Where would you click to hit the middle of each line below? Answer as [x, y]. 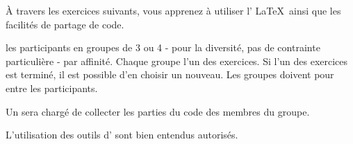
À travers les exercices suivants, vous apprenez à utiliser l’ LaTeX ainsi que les [173, 10]
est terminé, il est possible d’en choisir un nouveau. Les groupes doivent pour [170, 74]
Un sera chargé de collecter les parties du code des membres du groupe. [158, 111]
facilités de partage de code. [65, 24]
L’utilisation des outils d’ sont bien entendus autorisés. [122, 135]
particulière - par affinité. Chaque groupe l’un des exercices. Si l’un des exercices [177, 61]
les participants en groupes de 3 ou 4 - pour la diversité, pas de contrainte [163, 47]
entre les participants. [52, 88]
